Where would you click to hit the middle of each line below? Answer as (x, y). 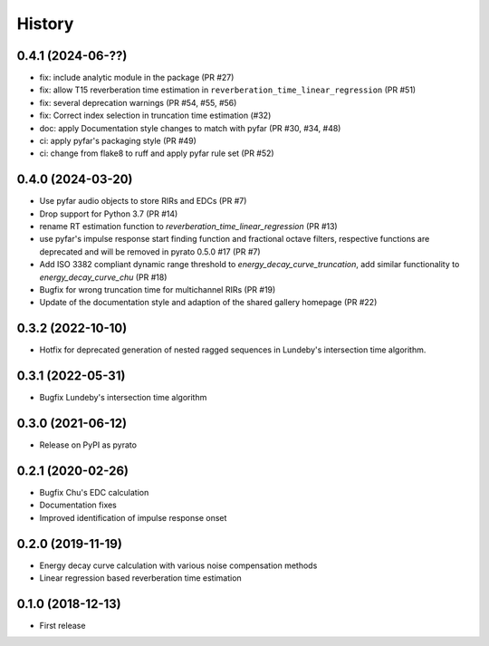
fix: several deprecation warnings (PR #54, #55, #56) (138, 102)
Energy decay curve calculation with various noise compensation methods (178, 565)
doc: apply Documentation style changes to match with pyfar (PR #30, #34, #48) (190, 128)
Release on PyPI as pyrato (88, 445)
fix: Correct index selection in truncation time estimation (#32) (155, 116)
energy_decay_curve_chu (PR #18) (103, 277)
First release (62, 626)
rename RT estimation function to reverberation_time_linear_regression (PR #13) (189, 227)
